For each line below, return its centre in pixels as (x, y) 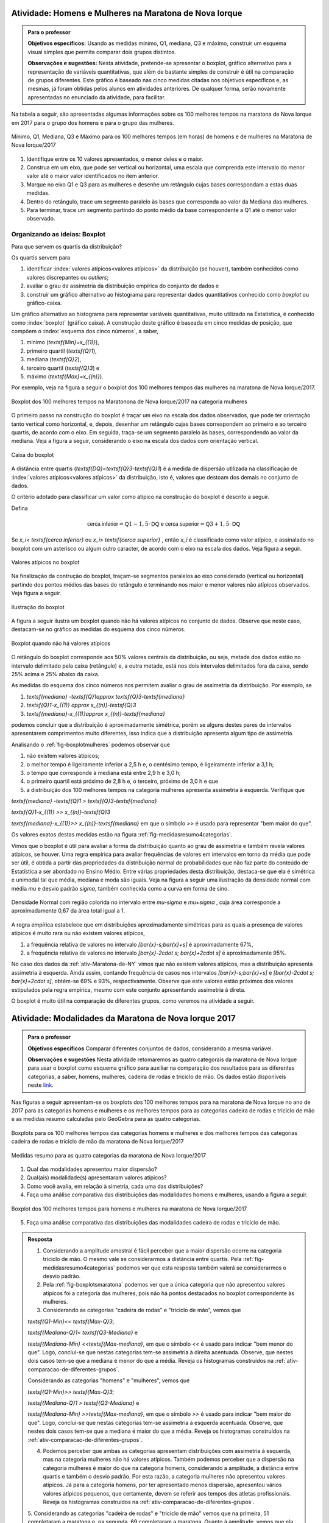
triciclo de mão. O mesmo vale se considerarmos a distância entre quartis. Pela (142, 1259)
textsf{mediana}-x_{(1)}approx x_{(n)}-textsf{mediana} (96, 713)
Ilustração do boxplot (38, 607)
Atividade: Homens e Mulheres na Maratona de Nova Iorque (127, 13)
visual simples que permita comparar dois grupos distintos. (102, 52)
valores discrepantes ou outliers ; (68, 277)
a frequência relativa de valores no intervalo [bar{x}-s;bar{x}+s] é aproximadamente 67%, (140, 944)
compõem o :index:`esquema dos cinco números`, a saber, (85, 331)
